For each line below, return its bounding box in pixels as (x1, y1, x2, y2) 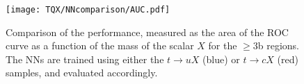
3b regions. (253, 38, 299, 53)
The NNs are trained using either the (6, 51, 164, 66)
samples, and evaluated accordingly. (6, 65, 158, 80)
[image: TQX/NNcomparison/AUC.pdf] (6, 5, 170, 15)
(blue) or (202, 51, 240, 66)
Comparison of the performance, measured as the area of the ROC (6, 24, 289, 39)
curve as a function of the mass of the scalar (6, 38, 194, 53)
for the (208, 38, 237, 53)
